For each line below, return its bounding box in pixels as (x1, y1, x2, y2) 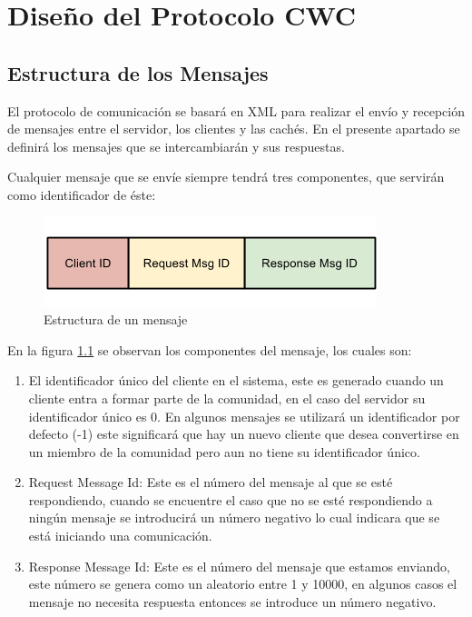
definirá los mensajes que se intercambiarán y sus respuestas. (7, 136, 345, 155)
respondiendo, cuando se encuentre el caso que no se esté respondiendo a (28, 490, 433, 509)
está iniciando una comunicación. (28, 526, 212, 545)
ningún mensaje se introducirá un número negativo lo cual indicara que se (28, 508, 440, 527)
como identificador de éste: (7, 184, 156, 204)
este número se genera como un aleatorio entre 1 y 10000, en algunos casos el (28, 574, 457, 593)
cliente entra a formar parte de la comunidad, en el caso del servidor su (28, 388, 426, 407)
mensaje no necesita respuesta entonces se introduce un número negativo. (28, 592, 437, 611)
